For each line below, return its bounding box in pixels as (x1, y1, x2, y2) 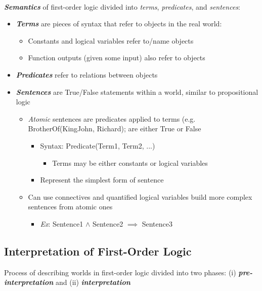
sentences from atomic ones (28, 201, 113, 212)
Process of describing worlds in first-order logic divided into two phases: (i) (4, 267, 236, 277)
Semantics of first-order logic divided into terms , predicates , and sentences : (4, 1, 240, 12)
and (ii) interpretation (55, 277, 130, 287)
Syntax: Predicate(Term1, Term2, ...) (40, 140, 155, 151)
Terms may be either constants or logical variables (52, 157, 208, 168)
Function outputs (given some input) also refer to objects (28, 52, 205, 63)
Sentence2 (92, 218, 123, 229)
